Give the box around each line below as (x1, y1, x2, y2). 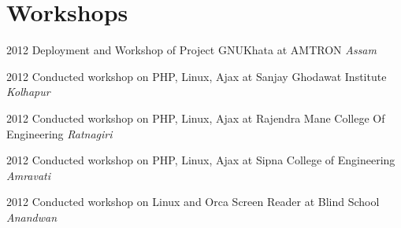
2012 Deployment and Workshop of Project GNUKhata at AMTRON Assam (6, 42, 377, 58)
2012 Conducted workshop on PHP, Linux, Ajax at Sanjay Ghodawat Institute (6, 68, 387, 84)
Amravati (6, 167, 51, 183)
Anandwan (6, 208, 58, 225)
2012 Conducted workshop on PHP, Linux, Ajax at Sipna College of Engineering (6, 152, 395, 168)
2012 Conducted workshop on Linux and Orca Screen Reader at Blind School (6, 193, 380, 210)
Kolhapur (6, 83, 50, 100)
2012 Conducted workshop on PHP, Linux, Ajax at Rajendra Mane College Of (6, 109, 385, 126)
